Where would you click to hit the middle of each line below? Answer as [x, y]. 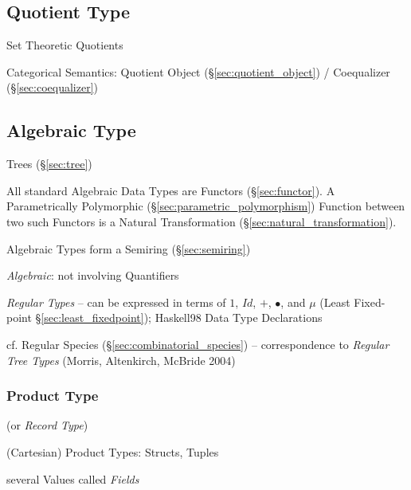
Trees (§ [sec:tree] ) [49, 164]
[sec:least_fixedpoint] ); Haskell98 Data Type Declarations [182, 318]
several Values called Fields [73, 478]
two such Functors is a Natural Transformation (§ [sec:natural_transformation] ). [202, 221]
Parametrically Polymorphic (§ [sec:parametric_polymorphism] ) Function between [206, 206]
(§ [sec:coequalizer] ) [53, 87]
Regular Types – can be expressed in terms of [116, 302]
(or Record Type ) [47, 425]
